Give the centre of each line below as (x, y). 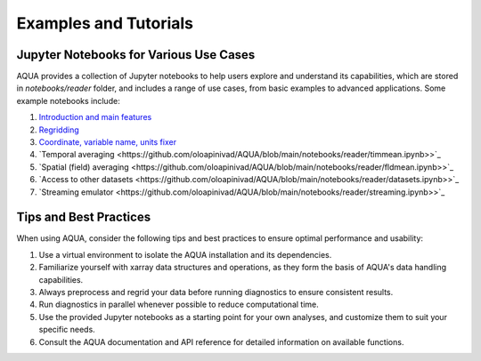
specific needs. (67, 330)
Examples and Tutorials (105, 23)
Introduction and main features (95, 117)
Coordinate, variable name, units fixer (108, 142)
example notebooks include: (68, 100)
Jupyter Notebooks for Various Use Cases (136, 55)
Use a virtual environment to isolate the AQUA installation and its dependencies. (185, 254)
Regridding (59, 130)
